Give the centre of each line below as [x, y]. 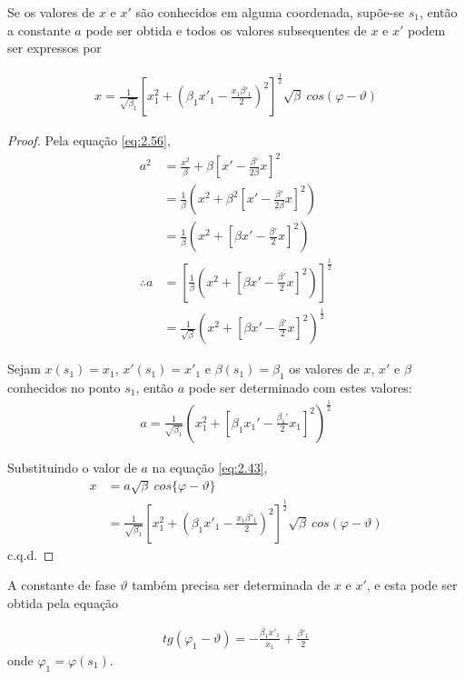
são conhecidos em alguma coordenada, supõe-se [270, 12]
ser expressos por [54, 48]
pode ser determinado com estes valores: [300, 387]
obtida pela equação [63, 602]
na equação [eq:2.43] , [210, 467]
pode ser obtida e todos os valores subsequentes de [226, 30]
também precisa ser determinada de [231, 585]
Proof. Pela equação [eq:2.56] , [89, 140]
